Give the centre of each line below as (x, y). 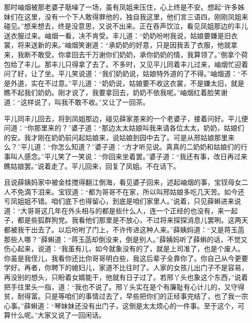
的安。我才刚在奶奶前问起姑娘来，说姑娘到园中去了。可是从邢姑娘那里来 (119, 137)
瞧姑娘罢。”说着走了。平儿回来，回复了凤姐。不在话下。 (92, 166)
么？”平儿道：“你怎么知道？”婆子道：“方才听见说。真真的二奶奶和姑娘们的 (122, 147)
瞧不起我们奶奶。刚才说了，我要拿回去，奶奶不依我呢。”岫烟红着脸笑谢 (116, 92)
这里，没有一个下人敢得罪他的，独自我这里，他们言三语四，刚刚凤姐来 (136, 16)
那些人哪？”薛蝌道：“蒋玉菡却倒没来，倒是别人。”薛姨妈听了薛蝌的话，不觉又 (126, 239)
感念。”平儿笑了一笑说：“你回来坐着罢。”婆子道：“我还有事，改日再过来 (136, 156)
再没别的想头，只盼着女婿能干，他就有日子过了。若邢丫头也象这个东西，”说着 (126, 277)
